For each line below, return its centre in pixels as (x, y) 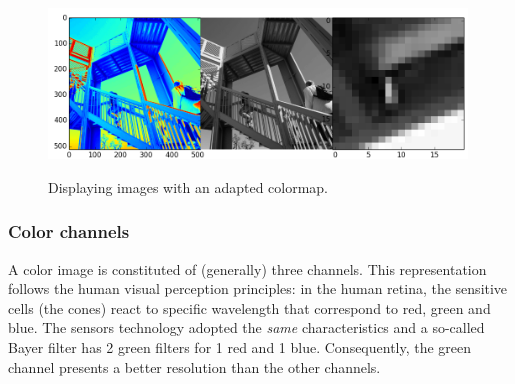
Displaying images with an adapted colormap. (188, 186)
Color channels (69, 231)
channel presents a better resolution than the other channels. (194, 366)
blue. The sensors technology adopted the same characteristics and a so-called (246, 327)
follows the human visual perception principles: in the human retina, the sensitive (258, 288)
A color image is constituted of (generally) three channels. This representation (247, 268)
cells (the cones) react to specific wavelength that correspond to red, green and (249, 307)
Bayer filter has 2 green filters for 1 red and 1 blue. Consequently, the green (240, 346)
